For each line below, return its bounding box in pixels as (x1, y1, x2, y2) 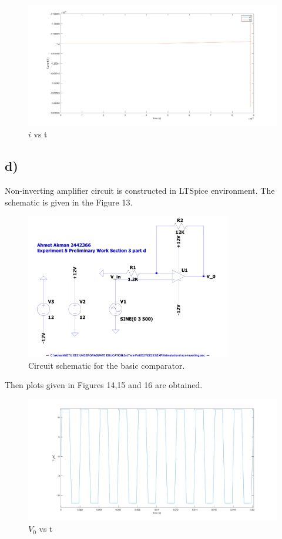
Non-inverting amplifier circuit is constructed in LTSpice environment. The (5, 184, 275, 196)
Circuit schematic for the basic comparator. (28, 359, 185, 371)
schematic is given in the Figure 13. (5, 196, 133, 208)
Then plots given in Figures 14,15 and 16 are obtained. (5, 379, 203, 391)
